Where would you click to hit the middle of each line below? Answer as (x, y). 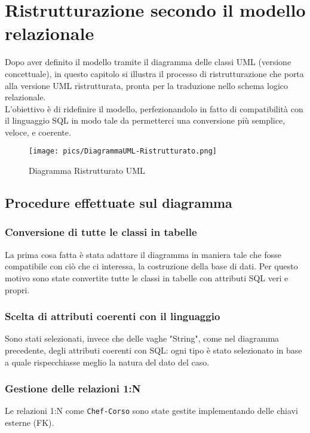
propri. (17, 289)
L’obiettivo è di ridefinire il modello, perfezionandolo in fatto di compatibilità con (154, 108)
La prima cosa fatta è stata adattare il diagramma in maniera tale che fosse (143, 254)
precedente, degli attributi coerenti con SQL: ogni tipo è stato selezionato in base (154, 350)
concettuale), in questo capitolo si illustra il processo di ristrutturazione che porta (154, 73)
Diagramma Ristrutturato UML (87, 171)
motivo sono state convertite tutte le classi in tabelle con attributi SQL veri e (147, 277)
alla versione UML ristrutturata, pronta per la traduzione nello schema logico (146, 85)
